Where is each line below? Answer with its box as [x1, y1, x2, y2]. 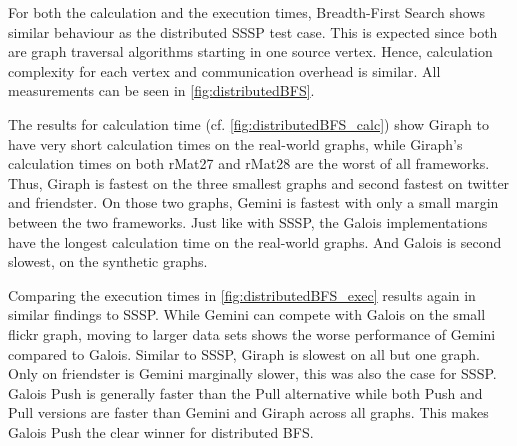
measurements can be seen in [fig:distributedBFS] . [8, 80, 315, 101]
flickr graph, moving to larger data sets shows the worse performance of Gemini [8, 323, 496, 344]
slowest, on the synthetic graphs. [8, 251, 208, 272]
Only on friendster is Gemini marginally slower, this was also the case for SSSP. [8, 363, 497, 384]
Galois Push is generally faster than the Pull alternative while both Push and [8, 382, 483, 403]
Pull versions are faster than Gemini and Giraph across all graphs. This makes [8, 402, 489, 423]
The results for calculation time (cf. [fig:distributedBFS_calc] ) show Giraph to [8, 113, 489, 134]
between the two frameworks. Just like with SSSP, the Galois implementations [8, 211, 488, 232]
